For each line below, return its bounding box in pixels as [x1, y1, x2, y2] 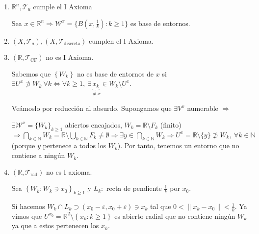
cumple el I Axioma [33, 1, 92, 11]
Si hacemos [11, 201, 45, 211]
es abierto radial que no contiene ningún [114, 210, 235, 221]
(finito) [160, 119, 181, 130]
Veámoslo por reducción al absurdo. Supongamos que [11, 103, 172, 113]
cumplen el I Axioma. [89, 35, 154, 46]
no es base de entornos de [77, 68, 154, 78]
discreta [64, 41, 80, 47]
